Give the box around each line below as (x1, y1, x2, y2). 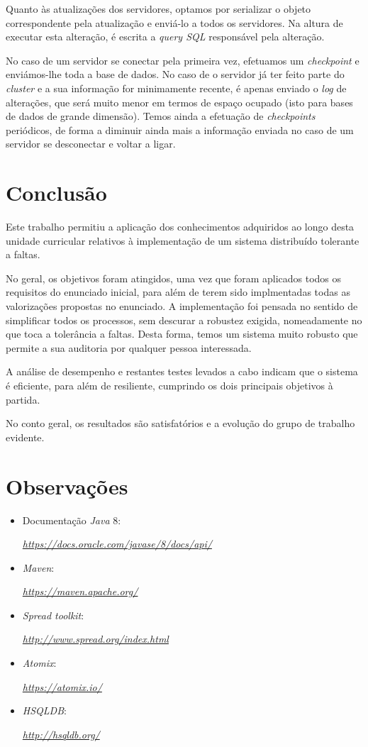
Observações (6, 471, 128, 500)
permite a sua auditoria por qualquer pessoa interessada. (6, 340, 252, 355)
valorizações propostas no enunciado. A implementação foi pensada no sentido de (6, 299, 358, 314)
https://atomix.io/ (22, 679, 102, 694)
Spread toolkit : (22, 607, 84, 622)
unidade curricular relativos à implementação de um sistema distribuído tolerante (6, 233, 359, 248)
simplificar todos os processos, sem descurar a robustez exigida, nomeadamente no (6, 312, 362, 327)
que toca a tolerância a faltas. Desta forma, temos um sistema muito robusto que (6, 326, 358, 341)
